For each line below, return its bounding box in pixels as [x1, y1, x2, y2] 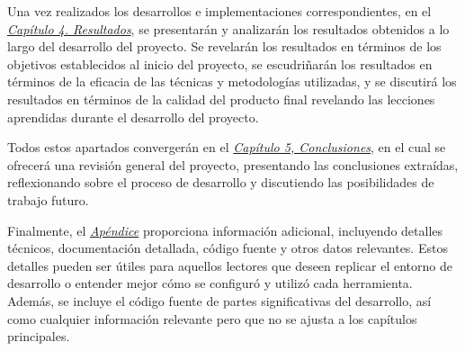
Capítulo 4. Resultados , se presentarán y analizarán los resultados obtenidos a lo [7, 19, 450, 38]
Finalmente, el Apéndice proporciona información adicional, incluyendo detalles [7, 220, 443, 239]
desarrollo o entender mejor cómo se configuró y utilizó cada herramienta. [7, 274, 413, 292]
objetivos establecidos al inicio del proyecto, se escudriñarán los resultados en [7, 54, 433, 73]
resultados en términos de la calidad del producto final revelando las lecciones [7, 89, 435, 108]
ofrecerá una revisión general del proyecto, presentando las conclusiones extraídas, [7, 155, 459, 174]
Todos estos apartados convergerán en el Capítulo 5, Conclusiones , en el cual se [7, 138, 446, 157]
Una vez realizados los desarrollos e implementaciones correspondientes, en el [7, 2, 432, 20]
